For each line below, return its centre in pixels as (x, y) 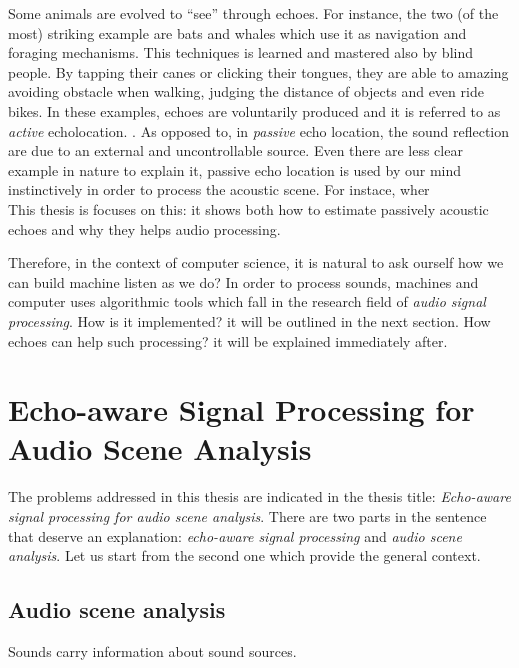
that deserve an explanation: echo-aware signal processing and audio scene (235, 535)
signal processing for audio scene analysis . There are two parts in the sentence (247, 516)
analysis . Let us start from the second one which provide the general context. (244, 555)
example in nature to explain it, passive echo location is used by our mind (235, 169)
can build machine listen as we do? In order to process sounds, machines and (243, 281)
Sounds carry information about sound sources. (152, 650)
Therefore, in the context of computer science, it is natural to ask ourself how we (256, 262)
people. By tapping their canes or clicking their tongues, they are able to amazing (258, 71)
